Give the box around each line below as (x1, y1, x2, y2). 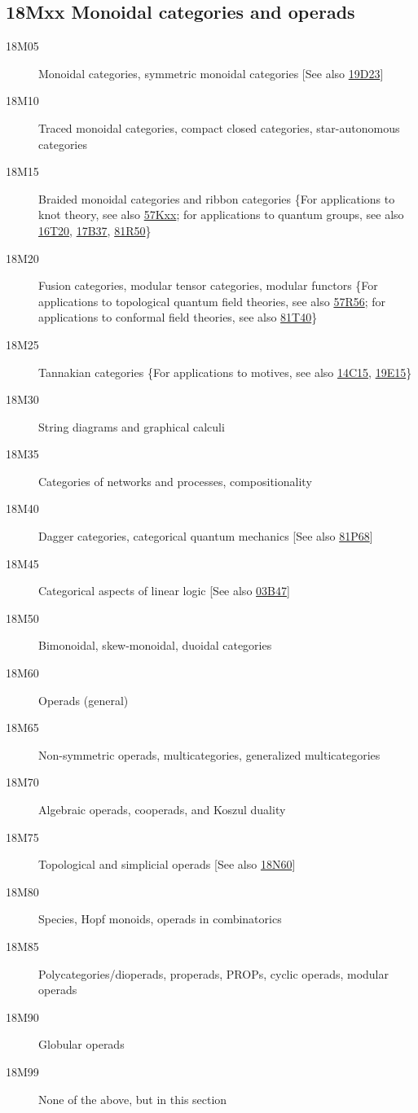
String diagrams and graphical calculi (38, 418, 225, 435)
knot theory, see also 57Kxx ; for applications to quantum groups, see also (38, 206, 404, 223)
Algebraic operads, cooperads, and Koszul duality (38, 801, 286, 818)
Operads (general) (38, 691, 129, 708)
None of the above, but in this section (38, 1090, 227, 1107)
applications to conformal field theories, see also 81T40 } (38, 309, 318, 326)
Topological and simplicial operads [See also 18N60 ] (38, 856, 296, 873)
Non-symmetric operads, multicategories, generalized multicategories (38, 746, 381, 763)
